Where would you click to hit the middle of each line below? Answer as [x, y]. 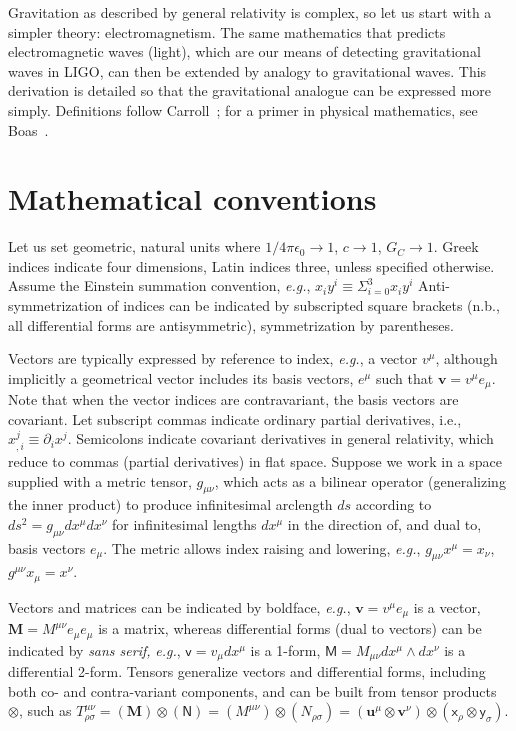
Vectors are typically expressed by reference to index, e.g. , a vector [213, 358]
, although [466, 358]
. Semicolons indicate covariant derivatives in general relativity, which [280, 438]
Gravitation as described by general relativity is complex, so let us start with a [250, 12]
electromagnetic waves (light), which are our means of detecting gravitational [244, 51]
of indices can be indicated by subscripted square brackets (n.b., [303, 305]
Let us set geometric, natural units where [134, 246]
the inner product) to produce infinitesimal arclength [170, 504]
